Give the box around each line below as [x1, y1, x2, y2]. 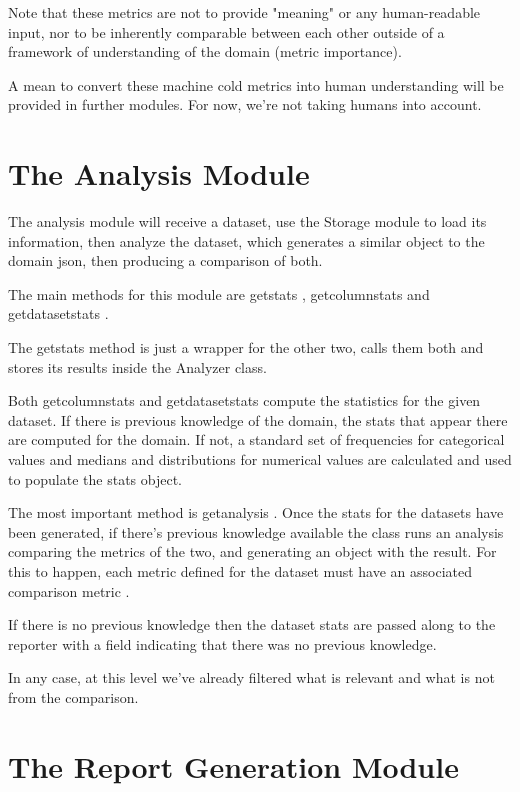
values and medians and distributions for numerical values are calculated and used [8, 449, 512, 470]
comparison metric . [8, 580, 130, 601]
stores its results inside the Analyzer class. [8, 356, 267, 377]
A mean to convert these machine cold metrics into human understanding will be [8, 74, 504, 95]
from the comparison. [8, 686, 139, 707]
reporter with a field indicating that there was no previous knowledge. [8, 633, 437, 654]
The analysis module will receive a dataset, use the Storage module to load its [8, 211, 487, 232]
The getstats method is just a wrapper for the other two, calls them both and [8, 337, 484, 358]
